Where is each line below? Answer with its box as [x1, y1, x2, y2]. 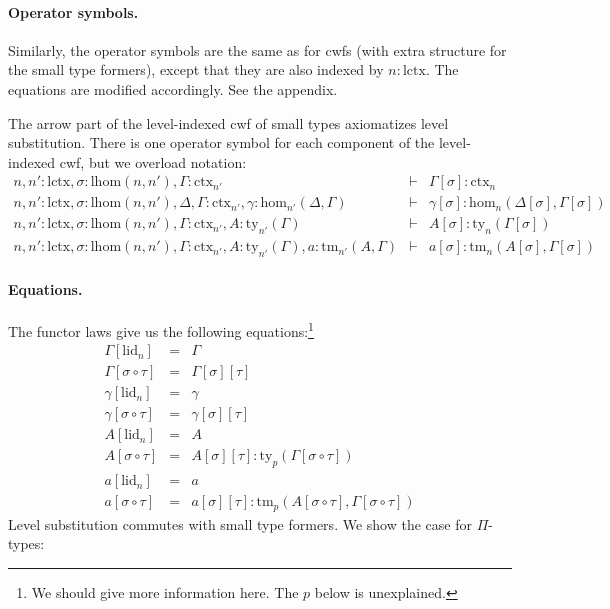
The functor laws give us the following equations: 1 [8, 317, 314, 341]
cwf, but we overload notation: [59, 151, 247, 172]
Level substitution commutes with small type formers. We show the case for [8, 513, 472, 534]
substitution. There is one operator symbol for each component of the [8, 132, 435, 153]
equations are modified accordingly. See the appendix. [8, 78, 338, 99]
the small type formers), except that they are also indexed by [8, 59, 384, 80]
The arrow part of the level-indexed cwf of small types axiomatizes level [8, 112, 449, 133]
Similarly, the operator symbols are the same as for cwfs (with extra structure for [8, 39, 507, 60]
